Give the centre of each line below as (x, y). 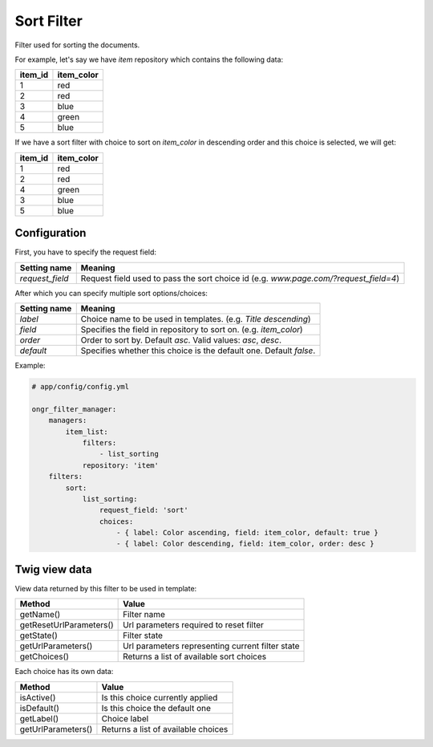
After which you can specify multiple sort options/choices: (111, 293)
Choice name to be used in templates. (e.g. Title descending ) (196, 319)
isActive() (38, 697)
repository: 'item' (121, 465)
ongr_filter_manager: (74, 409)
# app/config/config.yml (81, 386)
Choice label (125, 718)
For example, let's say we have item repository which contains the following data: (149, 59)
